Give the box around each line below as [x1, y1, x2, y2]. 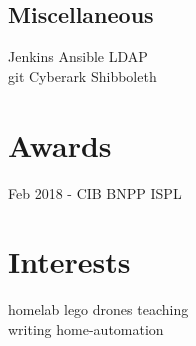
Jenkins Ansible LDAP [8, 46, 148, 67]
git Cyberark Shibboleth [8, 65, 157, 86]
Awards [8, 124, 112, 165]
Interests [8, 241, 131, 282]
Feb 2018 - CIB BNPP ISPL [8, 182, 182, 203]
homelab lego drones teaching [8, 299, 189, 320]
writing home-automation [8, 318, 164, 339]
